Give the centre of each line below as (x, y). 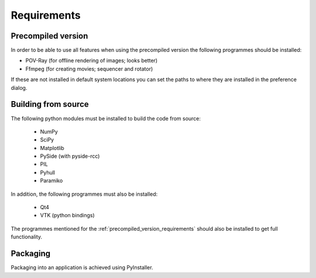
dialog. (19, 88)
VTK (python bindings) (67, 216)
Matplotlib (52, 148)
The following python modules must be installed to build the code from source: (106, 118)
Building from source (50, 104)
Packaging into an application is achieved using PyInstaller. (82, 267)
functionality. (27, 237)
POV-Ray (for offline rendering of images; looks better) (92, 61)
